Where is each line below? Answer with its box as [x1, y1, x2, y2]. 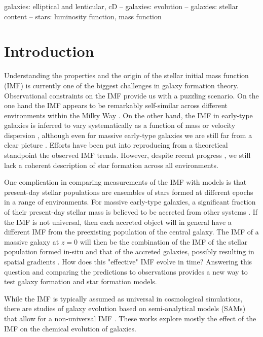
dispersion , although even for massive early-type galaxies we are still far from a [4, 129, 252, 140]
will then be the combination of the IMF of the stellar [80, 236, 248, 247]
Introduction [4, 41, 94, 61]
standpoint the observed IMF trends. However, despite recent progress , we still [4, 150, 251, 160]
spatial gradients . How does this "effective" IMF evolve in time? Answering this [4, 256, 252, 266]
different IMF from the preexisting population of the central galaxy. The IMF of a [4, 226, 259, 237]
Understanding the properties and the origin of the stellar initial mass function [4, 70, 249, 81]
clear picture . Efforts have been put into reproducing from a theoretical [4, 140, 228, 150]
